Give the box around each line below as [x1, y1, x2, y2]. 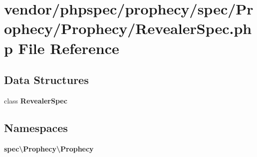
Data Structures [4, 72, 89, 87]
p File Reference [4, 37, 119, 58]
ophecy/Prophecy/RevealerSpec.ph [4, 18, 252, 38]
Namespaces [4, 119, 68, 135]
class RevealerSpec [4, 95, 67, 105]
